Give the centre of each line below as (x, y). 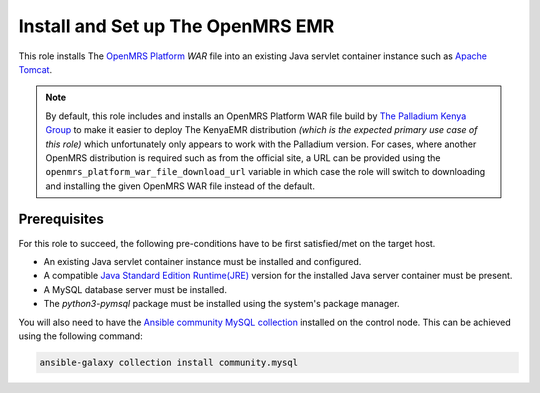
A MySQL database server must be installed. (135, 289)
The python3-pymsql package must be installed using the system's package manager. (221, 304)
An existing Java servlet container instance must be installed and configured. (202, 261)
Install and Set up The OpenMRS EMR (176, 26)
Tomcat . (35, 69)
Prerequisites (61, 219)
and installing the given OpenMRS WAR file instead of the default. (180, 186)
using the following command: (81, 336)
